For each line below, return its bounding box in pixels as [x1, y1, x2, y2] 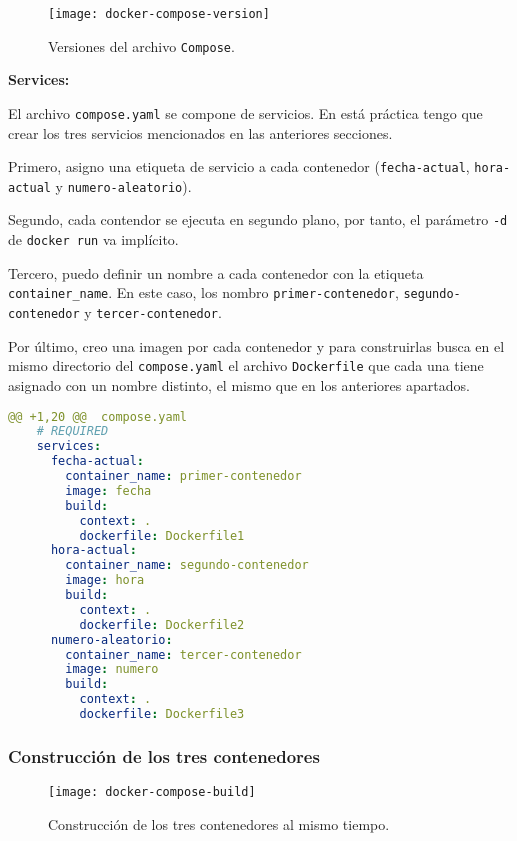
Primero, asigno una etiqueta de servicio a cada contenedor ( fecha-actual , [8, 156, 470, 177]
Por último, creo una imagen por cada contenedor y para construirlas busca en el [8, 335, 505, 356]
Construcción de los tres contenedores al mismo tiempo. [48, 813, 390, 834]
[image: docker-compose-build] [48, 785, 256, 800]
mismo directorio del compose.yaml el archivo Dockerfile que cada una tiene [8, 355, 484, 376]
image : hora [65, 573, 145, 588]
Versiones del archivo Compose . [48, 35, 235, 56]
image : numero [65, 662, 159, 677]
